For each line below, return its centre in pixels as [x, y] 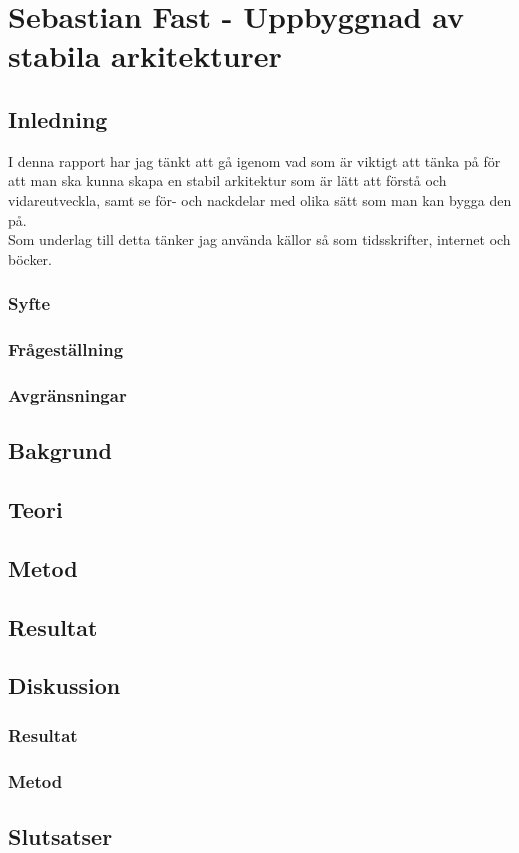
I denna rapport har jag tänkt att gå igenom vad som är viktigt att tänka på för [254, 160]
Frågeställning [66, 349]
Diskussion [64, 685]
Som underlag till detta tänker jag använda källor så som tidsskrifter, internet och [259, 239]
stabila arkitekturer [145, 55]
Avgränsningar [67, 394]
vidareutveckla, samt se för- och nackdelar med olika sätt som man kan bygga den [260, 199]
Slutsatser [60, 835]
